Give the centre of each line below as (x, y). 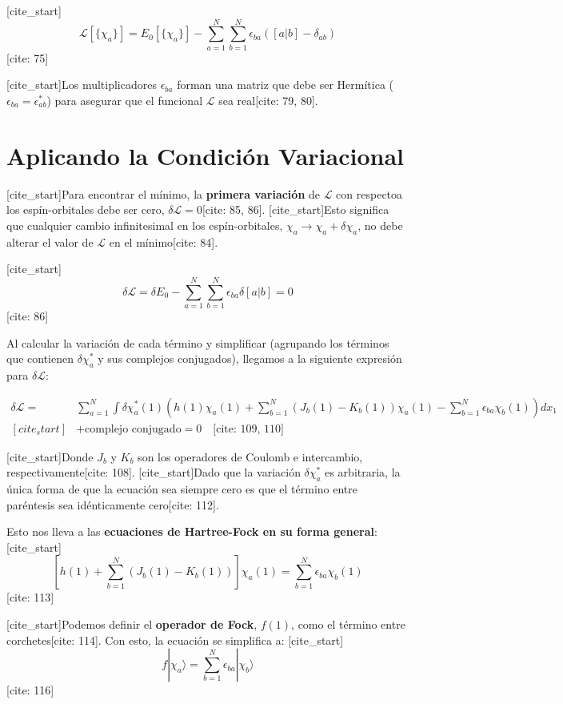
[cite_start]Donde (50, 456)
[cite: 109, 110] (248, 429)
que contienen (40, 358)
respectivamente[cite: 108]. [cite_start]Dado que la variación (154, 472)
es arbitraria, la (363, 472)
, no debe (380, 225)
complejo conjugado (133, 429)
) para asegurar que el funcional (125, 100)
